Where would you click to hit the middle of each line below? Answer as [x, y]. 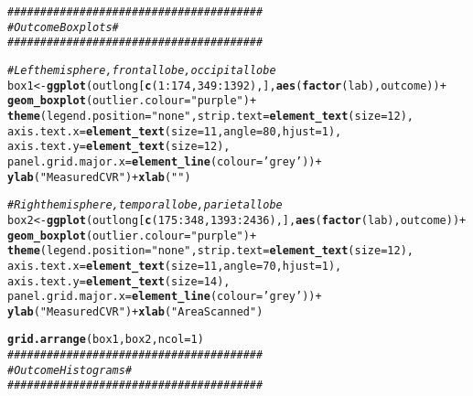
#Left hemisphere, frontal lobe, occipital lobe [142, 70]
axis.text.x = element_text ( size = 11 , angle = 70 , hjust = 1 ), [175, 266]
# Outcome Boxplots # [63, 27]
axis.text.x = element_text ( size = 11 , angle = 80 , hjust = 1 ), [175, 131]
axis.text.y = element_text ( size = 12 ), [119, 147]
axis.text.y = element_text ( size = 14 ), [119, 281]
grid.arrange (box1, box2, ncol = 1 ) [106, 340]
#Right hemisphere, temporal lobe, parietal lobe [145, 205]
